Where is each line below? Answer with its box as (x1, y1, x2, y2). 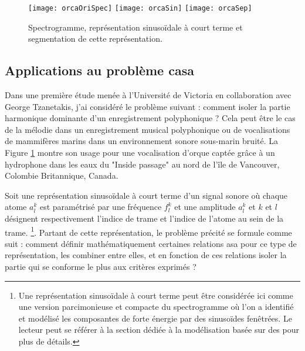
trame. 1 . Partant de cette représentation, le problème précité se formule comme (5, 224, 292, 238)
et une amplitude (174, 200, 236, 213)
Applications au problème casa (5, 61, 194, 79)
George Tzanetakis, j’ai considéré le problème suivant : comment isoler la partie (5, 100, 290, 112)
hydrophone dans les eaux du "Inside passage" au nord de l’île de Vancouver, (5, 158, 280, 170)
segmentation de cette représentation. (28, 32, 162, 45)
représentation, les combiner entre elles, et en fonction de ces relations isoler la (5, 249, 287, 261)
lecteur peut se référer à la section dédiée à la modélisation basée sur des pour (18, 323, 299, 336)
